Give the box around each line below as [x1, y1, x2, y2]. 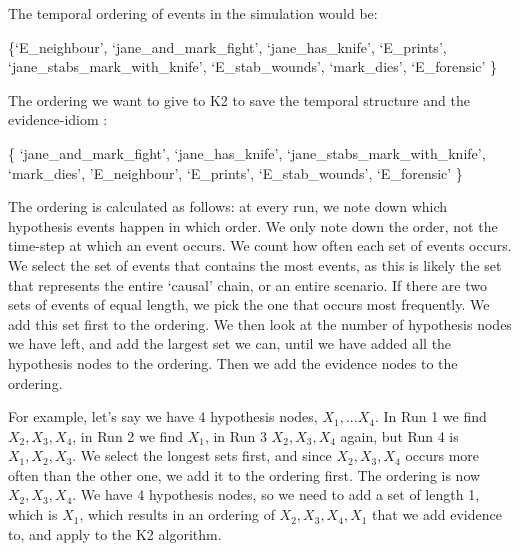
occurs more [405, 445, 480, 466]
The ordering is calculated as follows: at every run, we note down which [8, 196, 448, 217]
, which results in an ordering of [79, 504, 275, 525]
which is [8, 504, 58, 525]
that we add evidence [372, 504, 502, 525]
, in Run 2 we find [72, 425, 183, 446]
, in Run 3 [204, 425, 267, 446]
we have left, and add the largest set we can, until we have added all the [8, 333, 452, 354]
